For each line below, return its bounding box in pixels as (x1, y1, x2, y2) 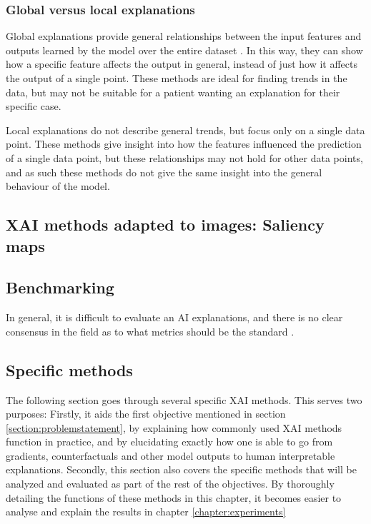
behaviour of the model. (6, 178, 110, 193)
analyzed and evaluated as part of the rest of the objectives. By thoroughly (6, 476, 335, 491)
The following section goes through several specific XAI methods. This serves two (6, 392, 362, 407)
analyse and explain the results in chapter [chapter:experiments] (6, 504, 286, 519)
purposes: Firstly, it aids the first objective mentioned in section (6, 406, 286, 421)
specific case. (6, 99, 61, 114)
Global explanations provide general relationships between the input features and (6, 29, 362, 44)
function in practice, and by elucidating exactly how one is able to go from (6, 434, 333, 449)
